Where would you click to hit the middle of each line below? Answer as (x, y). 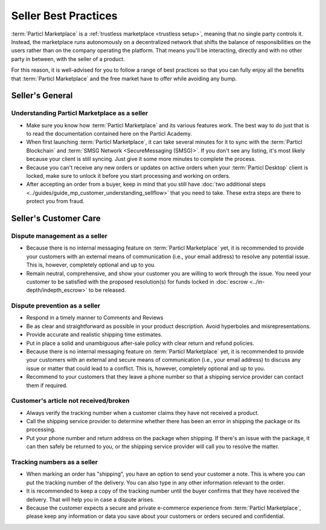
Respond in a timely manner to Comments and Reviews (95, 318)
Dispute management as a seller (59, 236)
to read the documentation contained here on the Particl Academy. (109, 134)
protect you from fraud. (55, 201)
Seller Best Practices (64, 16)
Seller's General (42, 96)
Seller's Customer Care (56, 218)
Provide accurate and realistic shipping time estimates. (94, 335)
